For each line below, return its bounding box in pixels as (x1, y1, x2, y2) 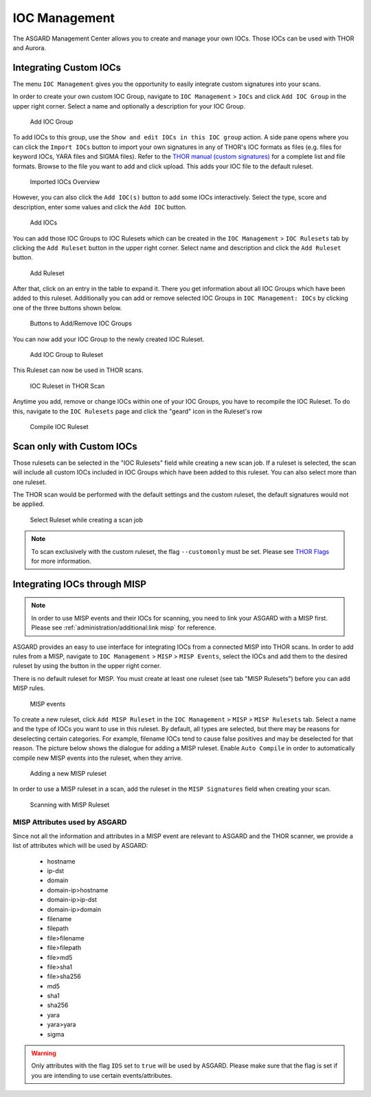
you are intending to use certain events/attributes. (31, 1071, 173, 1079)
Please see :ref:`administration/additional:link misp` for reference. (31, 623, 216, 632)
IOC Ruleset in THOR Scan (30, 382, 105, 390)
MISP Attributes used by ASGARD (12, 818, 127, 827)
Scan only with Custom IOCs (12, 440, 137, 452)
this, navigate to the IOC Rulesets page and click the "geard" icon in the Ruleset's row (12, 407, 262, 415)
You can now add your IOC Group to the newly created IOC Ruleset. (12, 335, 205, 343)
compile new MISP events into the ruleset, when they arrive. (12, 754, 183, 762)
